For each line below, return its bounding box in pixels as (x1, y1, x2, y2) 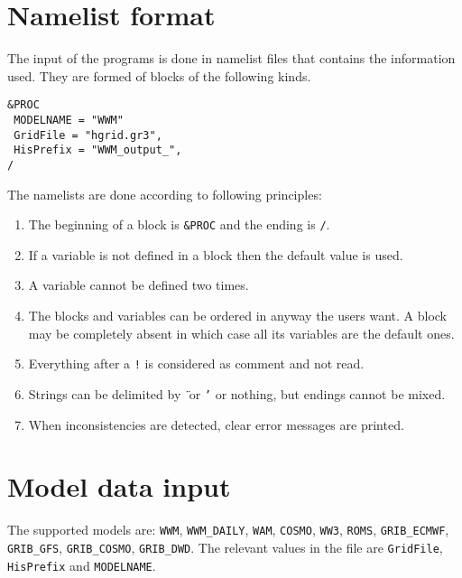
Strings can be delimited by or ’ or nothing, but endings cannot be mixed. (28, 384, 446, 403)
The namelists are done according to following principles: (7, 184, 322, 203)
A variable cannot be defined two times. (28, 275, 249, 294)
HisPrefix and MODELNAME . (7, 555, 156, 574)
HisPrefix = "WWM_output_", (14, 144, 182, 157)
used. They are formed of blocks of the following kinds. (7, 66, 311, 85)
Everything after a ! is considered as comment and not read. (28, 354, 365, 373)
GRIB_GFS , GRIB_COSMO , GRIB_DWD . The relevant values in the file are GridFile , (7, 537, 443, 556)
